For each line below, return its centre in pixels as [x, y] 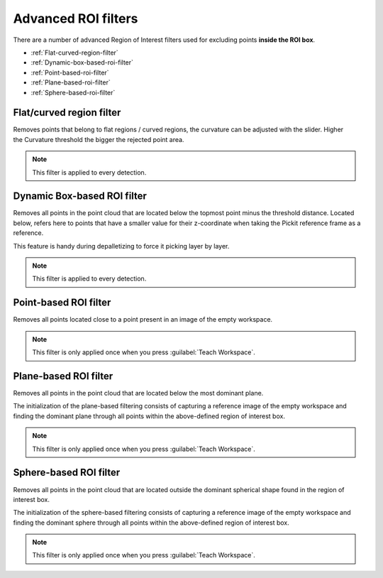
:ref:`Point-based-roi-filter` [70, 72]
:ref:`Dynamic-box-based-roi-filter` [82, 62]
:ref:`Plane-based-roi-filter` [71, 82]
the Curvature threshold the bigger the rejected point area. [99, 139]
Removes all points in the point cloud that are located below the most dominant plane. [138, 393]
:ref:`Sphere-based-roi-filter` [73, 92]
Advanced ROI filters [76, 18]
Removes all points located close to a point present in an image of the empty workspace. [143, 320]
